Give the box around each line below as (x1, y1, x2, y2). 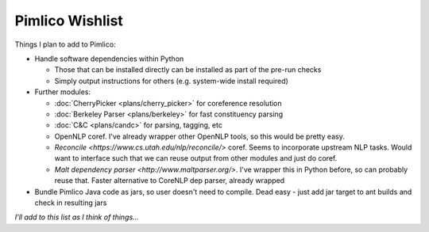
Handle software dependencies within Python (34, 54, 184, 63)
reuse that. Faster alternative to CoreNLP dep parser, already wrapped (54, 176, 285, 185)
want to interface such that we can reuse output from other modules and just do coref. (54, 154, 338, 163)
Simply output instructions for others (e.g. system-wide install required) (54, 76, 289, 86)
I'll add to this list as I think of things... (14, 212, 139, 222)
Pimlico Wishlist (14, 12, 123, 29)
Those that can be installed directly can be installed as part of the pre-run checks (54, 65, 322, 74)
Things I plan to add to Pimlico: (14, 40, 116, 49)
